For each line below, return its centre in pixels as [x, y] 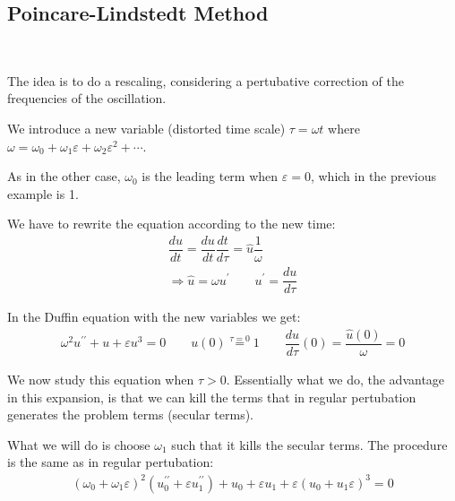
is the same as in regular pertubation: [111, 462]
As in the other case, [64, 176]
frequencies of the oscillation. [87, 98]
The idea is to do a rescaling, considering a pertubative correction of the [206, 80]
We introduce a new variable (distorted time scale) [146, 128]
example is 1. [43, 193]
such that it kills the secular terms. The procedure [309, 444]
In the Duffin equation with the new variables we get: [154, 317]
